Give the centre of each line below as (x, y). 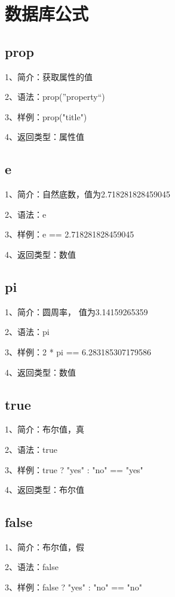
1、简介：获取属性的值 (49, 76)
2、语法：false (32, 567)
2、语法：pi (27, 332)
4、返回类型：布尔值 (44, 490)
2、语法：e (26, 214)
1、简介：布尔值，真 (44, 429)
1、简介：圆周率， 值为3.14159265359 (76, 311)
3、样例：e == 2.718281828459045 (70, 234)
